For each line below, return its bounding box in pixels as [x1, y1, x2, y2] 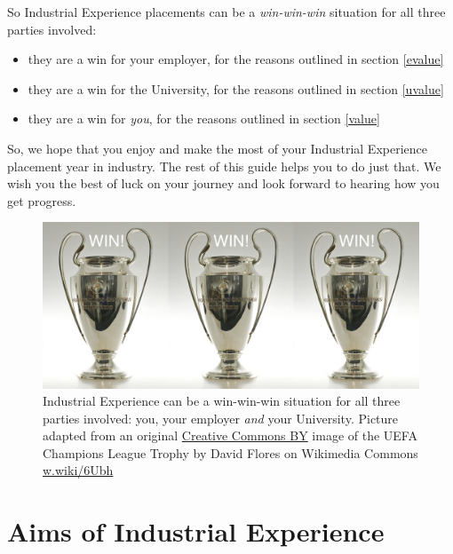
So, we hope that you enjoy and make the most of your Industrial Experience [7, 138, 427, 157]
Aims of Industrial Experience [7, 513, 385, 550]
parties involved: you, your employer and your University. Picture [43, 408, 399, 427]
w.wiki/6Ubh [43, 461, 114, 479]
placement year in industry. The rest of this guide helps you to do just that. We [7, 156, 441, 175]
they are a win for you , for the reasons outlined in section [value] [28, 109, 380, 128]
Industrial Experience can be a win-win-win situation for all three [43, 392, 401, 410]
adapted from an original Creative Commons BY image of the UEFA [43, 426, 417, 445]
